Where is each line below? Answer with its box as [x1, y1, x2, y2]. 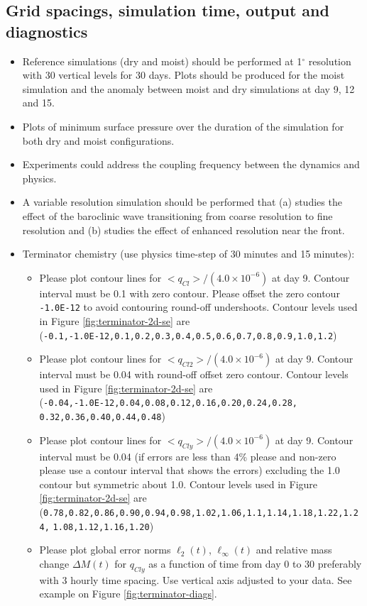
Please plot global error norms [39, 542, 171, 557]
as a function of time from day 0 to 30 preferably [148, 556, 362, 571]
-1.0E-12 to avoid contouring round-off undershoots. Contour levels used [39, 299, 358, 314]
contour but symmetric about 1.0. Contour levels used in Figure [39, 476, 318, 491]
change [39, 556, 70, 571]
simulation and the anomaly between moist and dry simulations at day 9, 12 [22, 81, 355, 96]
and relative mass [256, 542, 332, 557]
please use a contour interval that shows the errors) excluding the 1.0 [39, 463, 340, 478]
